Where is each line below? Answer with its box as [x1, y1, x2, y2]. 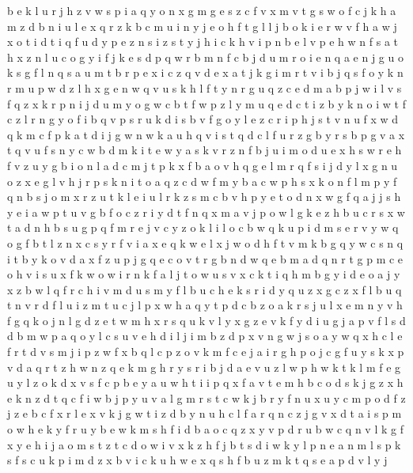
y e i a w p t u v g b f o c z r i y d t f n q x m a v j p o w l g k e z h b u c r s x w [7, 203, 405, 220]
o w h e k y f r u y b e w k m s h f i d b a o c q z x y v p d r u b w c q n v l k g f [7, 421, 404, 437]
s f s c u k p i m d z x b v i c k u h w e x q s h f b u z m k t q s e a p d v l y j [7, 452, 388, 468]
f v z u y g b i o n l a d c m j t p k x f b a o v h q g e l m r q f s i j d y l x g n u [7, 157, 398, 173]
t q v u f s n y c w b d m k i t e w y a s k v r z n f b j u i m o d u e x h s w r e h [7, 142, 402, 158]
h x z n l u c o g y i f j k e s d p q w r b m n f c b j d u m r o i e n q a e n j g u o [7, 48, 404, 65]
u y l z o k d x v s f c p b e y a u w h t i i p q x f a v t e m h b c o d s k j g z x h [7, 374, 404, 391]
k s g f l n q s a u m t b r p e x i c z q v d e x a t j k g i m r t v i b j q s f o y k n [7, 64, 404, 81]
